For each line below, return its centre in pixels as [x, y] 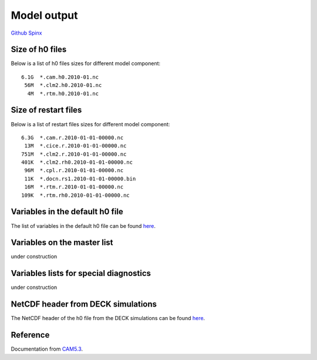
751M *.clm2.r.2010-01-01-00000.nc [74, 154]
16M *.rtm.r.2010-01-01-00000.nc [74, 187]
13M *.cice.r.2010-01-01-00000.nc [75, 146]
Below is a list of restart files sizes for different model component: [90, 124]
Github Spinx [26, 33]
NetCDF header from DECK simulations [84, 305]
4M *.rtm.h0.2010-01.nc [63, 93]
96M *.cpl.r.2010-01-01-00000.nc [74, 171]
